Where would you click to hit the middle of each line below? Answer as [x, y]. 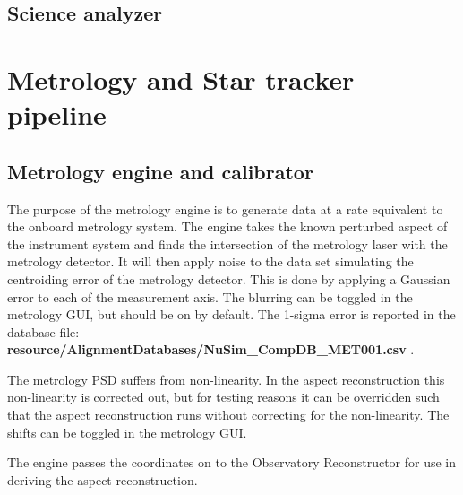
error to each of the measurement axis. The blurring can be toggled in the [210, 296]
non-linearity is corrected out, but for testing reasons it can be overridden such [223, 397]
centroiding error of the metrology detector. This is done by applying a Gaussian [229, 278]
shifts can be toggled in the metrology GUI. [127, 432]
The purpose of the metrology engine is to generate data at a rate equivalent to [225, 208]
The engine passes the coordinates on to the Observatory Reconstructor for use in [232, 462]
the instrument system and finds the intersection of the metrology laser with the [227, 243]
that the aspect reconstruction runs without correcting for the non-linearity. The [228, 415]
